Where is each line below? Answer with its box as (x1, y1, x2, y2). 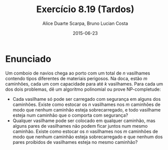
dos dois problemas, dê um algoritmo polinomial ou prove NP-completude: (5, 86, 161, 92)
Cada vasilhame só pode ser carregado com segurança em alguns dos (12, 96, 161, 102)
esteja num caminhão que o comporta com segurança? (12, 112, 128, 118)
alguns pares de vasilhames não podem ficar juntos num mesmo (12, 123, 148, 129)
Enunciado (5, 53, 52, 64)
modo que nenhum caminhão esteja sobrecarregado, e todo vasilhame (12, 106, 161, 113)
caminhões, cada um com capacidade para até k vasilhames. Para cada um (5, 81, 163, 87)
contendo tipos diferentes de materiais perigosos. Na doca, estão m (5, 75, 148, 82)
